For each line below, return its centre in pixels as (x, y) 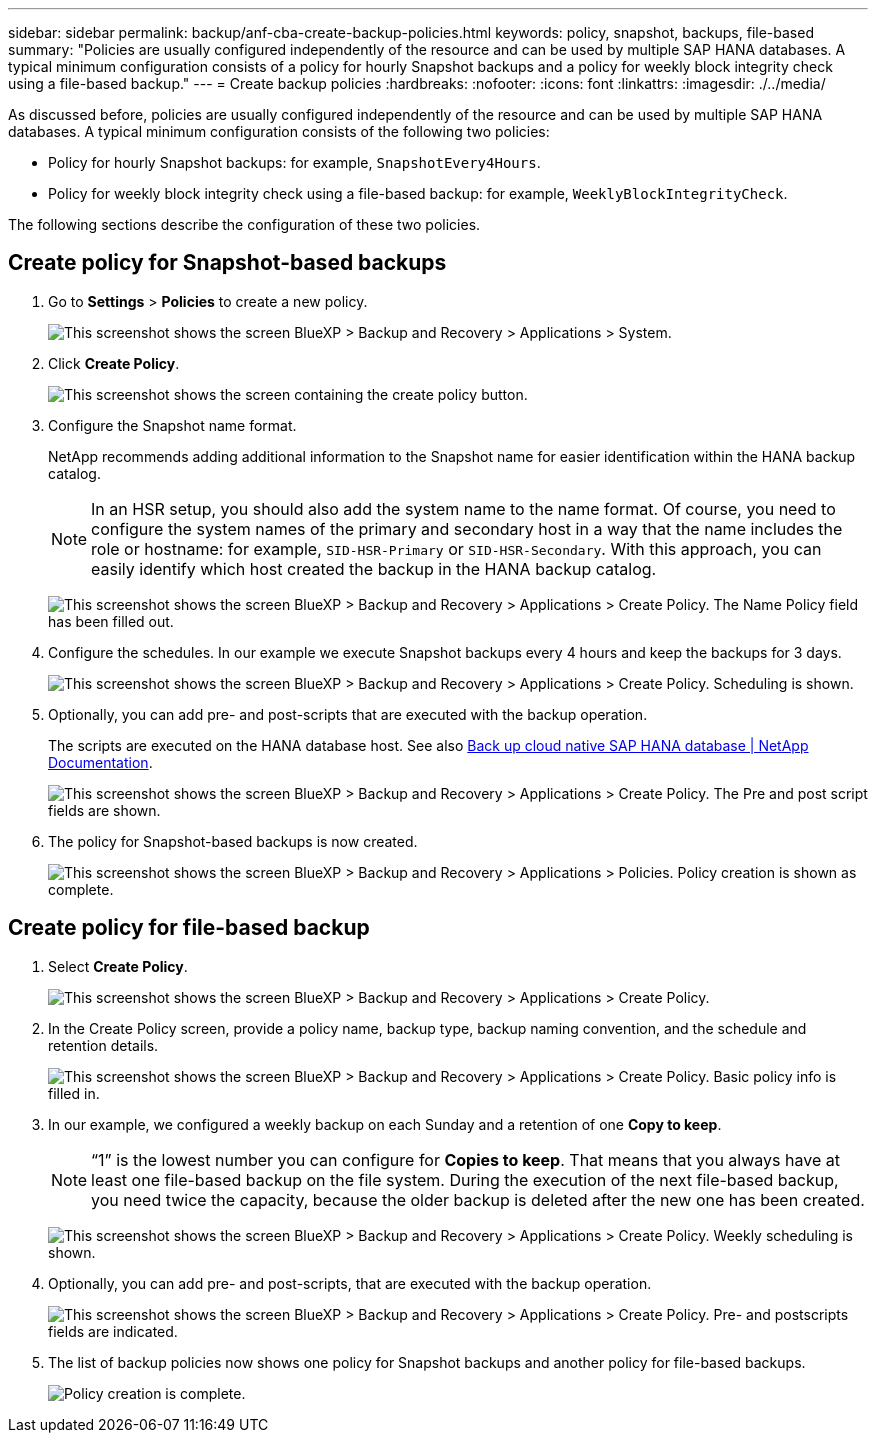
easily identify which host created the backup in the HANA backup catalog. (374, 568)
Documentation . (100, 762)
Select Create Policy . (118, 966)
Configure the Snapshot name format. (172, 425)
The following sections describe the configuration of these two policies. (244, 224)
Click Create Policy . (114, 363)
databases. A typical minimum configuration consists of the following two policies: (279, 131)
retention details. (103, 1045)
